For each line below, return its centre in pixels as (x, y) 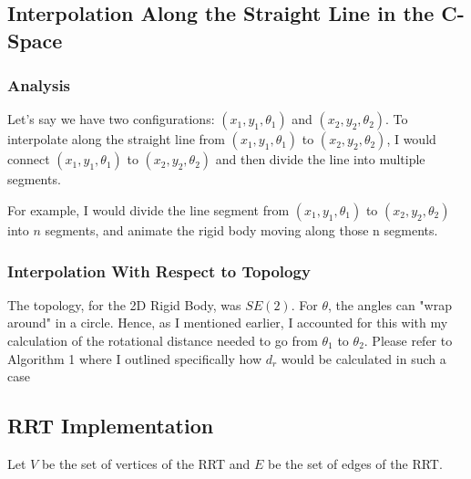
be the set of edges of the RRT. (355, 463)
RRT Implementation (111, 426)
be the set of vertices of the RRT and (146, 463)
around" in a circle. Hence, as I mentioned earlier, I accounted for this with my (228, 323)
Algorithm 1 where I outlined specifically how (134, 358)
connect (29, 159)
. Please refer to (408, 340)
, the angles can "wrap (389, 304)
